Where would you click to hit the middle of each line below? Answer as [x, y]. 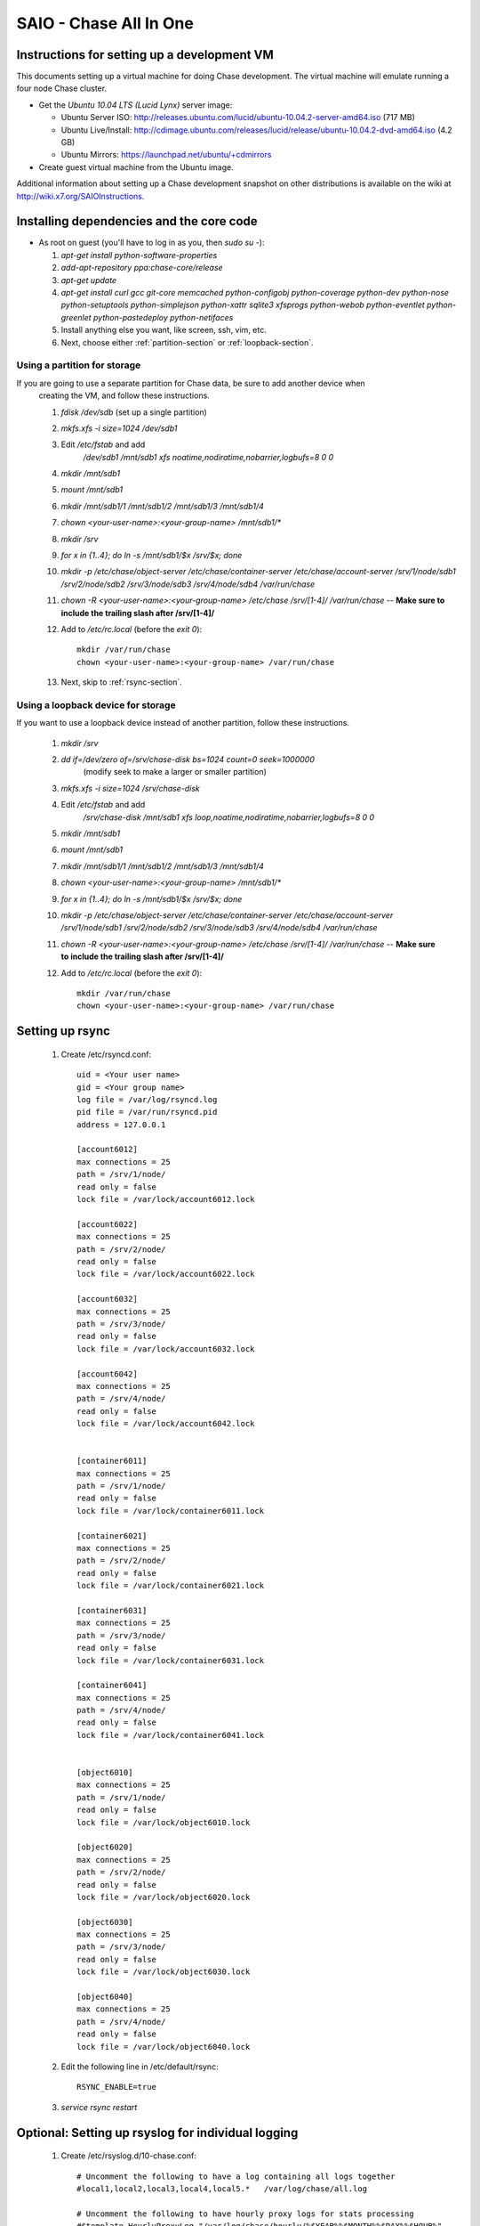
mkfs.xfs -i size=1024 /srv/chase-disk [130, 788]
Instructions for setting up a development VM [145, 55]
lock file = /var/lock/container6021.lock [171, 1586]
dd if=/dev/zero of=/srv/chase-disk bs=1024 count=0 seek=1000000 [188, 760]
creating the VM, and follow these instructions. [124, 395]
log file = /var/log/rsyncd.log [147, 1099]
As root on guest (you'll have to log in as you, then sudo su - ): [152, 243]
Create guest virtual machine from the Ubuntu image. [136, 167]
